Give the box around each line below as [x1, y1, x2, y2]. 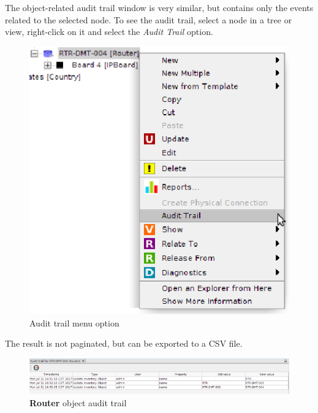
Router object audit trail [29, 396, 127, 409]
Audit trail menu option [29, 316, 119, 329]
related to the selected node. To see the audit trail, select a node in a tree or [5, 13, 292, 26]
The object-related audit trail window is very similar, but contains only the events [5, 1, 314, 14]
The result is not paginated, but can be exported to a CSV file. [5, 337, 243, 350]
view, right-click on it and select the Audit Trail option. [5, 25, 213, 38]
